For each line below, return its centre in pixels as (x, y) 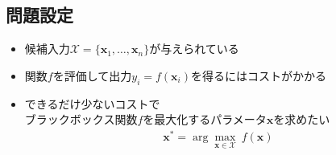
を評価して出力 (92, 75)
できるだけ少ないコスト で (92, 103)
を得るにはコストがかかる (258, 75)
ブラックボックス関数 (81, 119)
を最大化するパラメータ (205, 119)
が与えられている (194, 49)
